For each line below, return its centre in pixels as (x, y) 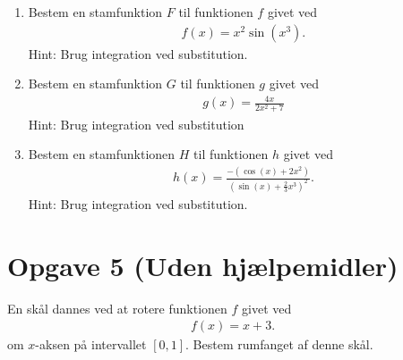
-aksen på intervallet (91, 344)
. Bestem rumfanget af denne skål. (279, 344)
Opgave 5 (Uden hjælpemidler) (203, 265)
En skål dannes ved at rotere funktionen (117, 308)
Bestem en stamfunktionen (102, 154)
